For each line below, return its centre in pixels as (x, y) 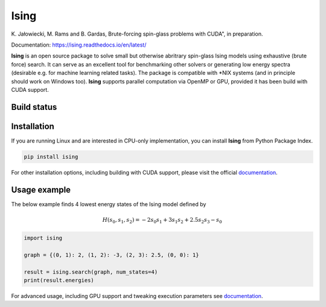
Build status (34, 107)
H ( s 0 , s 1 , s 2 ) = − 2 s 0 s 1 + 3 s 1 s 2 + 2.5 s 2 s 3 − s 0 (162, 221)
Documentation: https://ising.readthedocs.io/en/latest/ (79, 45)
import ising (43, 238)
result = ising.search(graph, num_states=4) (91, 272)
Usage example (41, 189)
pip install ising (51, 157)
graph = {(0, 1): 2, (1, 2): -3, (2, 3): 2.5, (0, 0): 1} (111, 255)
